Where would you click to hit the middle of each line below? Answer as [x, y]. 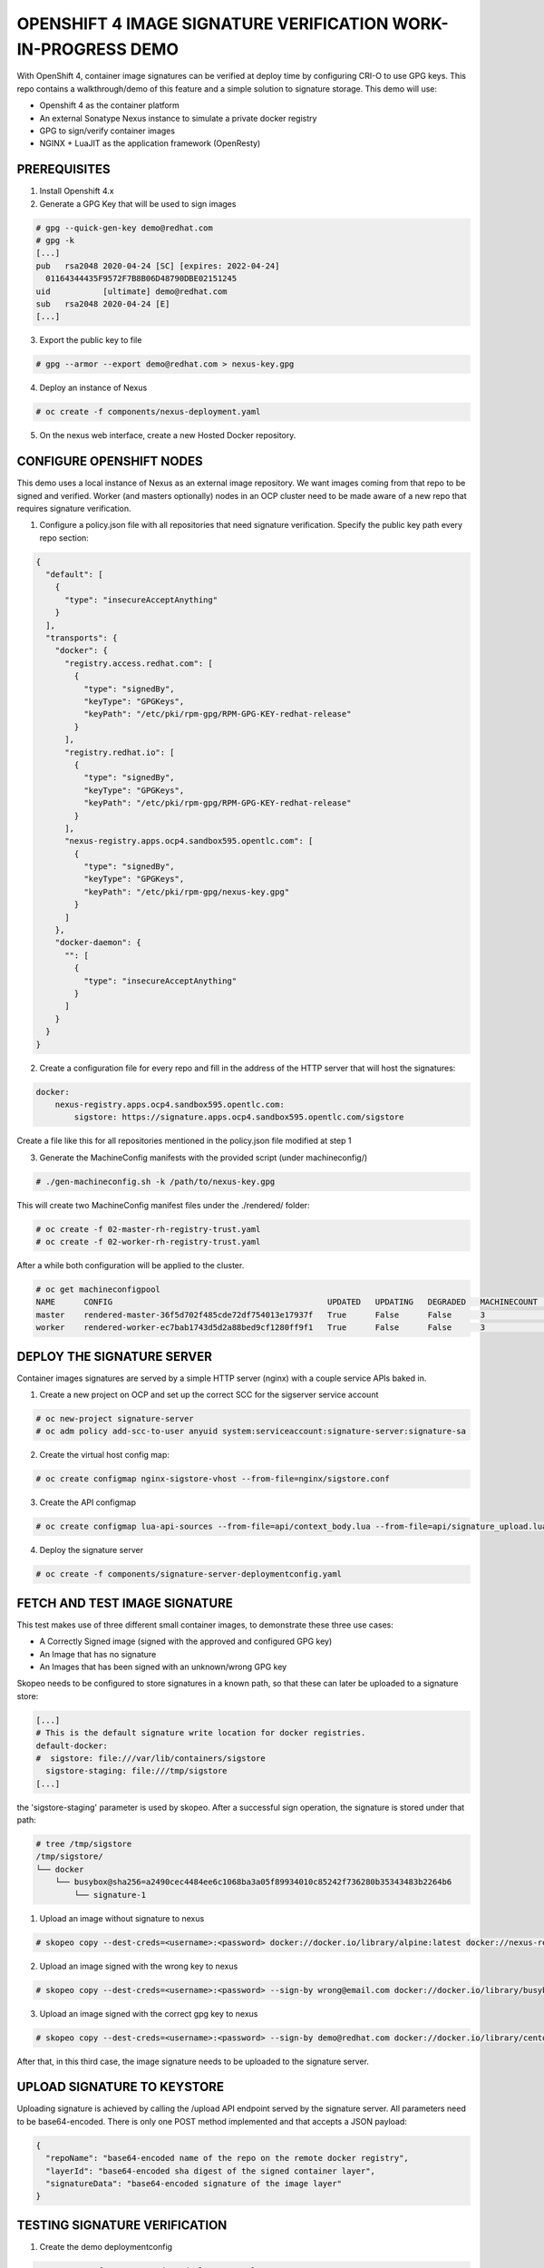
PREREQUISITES [63, 169]
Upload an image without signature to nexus [122, 1918]
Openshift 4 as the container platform [110, 105]
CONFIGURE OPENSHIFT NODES [110, 461]
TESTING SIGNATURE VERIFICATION [122, 2225]
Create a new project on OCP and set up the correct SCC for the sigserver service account [209, 1395]
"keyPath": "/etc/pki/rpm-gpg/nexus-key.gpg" [186, 892]
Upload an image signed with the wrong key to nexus [139, 1966]
